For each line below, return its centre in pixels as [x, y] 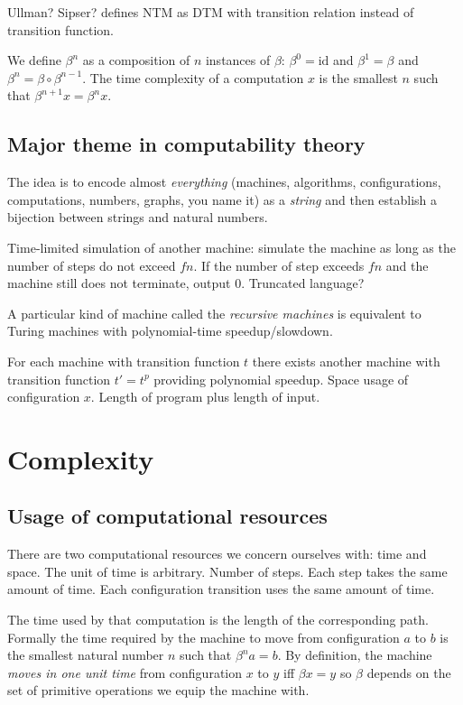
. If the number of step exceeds [279, 265]
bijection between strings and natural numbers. [138, 217]
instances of [238, 60]
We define [34, 60]
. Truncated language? [303, 283]
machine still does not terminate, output [119, 283]
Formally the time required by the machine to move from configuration [204, 637]
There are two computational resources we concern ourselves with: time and [217, 554]
